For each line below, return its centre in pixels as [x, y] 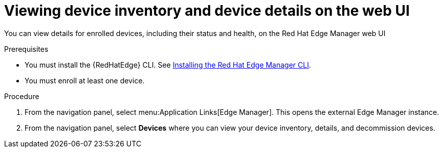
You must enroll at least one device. [85, 80]
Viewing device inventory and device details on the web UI [207, 11]
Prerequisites [26, 49]
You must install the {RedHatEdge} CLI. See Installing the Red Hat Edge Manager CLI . [168, 65]
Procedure [22, 96]
